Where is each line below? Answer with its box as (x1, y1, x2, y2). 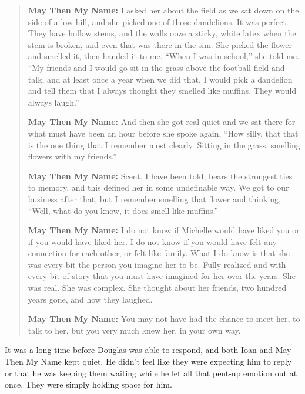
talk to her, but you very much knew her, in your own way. (28, 324, 241, 336)
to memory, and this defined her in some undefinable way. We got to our (28, 181, 289, 193)
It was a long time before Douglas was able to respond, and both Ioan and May (5, 344, 291, 356)
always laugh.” (28, 96, 79, 108)
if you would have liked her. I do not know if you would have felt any (28, 235, 277, 247)
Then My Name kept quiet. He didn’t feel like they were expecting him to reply (5, 355, 292, 368)
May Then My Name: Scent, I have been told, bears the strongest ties (28, 169, 293, 182)
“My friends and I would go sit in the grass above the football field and (28, 61, 285, 73)
